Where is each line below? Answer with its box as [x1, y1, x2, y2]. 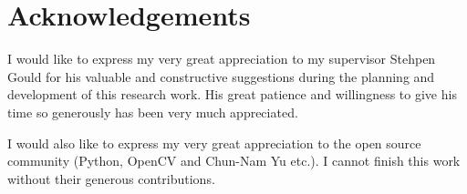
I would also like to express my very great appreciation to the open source [7, 133, 421, 152]
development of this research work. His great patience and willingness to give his [7, 85, 457, 104]
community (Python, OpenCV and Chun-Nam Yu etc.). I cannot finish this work [7, 151, 461, 170]
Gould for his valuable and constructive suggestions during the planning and [7, 66, 435, 86]
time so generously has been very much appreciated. [7, 102, 298, 121]
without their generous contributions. [7, 168, 215, 188]
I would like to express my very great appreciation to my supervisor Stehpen [7, 49, 436, 68]
